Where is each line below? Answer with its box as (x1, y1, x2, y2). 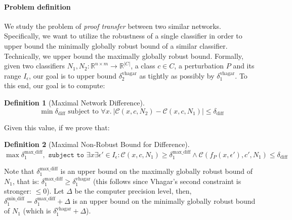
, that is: (12, 175, 39, 186)
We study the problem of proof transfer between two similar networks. (4, 20, 221, 31)
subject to (68, 107, 99, 115)
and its (233, 60, 255, 71)
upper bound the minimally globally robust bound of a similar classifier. (4, 40, 228, 51)
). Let (47, 186, 64, 196)
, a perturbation (174, 60, 224, 71)
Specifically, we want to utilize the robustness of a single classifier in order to (4, 30, 242, 41)
